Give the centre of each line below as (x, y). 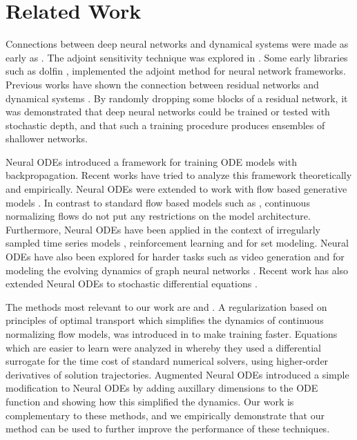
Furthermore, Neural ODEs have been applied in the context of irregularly (163, 229)
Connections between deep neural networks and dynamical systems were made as (177, 44)
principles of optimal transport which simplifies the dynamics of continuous (165, 320)
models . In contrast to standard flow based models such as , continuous (158, 202)
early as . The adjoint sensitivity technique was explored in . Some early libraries (177, 57)
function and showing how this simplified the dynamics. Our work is (150, 401)
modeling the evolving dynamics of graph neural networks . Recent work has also (177, 270)
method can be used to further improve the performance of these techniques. (168, 429)
